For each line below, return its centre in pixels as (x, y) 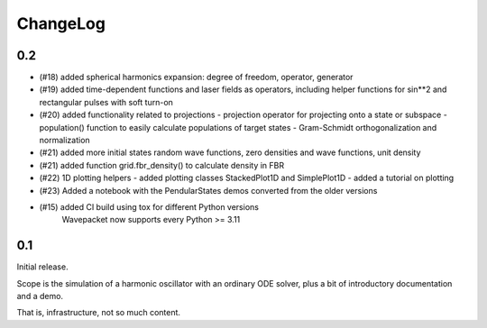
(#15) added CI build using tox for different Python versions (149, 206)
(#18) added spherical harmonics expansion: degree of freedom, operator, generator (196, 77)
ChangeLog (61, 23)
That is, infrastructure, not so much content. (98, 313)
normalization (64, 141)
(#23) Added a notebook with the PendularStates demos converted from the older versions (208, 190)
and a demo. (40, 296)
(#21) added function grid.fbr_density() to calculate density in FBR (161, 165)
